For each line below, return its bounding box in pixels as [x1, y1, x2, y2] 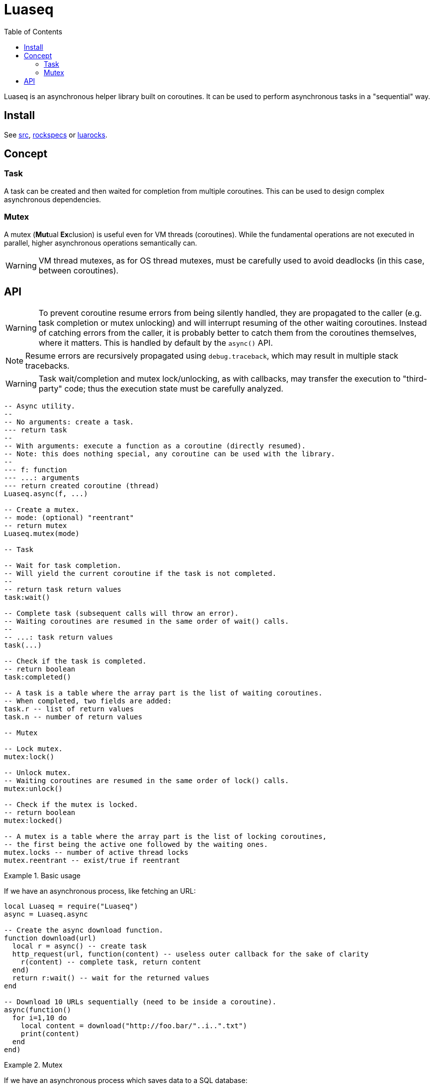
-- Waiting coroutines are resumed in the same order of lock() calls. [4, 777, 289, 785]
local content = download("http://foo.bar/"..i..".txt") [20, 1022, 247, 1030]
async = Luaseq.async [4, 910, 88, 919]
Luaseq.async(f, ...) [4, 490, 88, 498]
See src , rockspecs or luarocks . [4, 130, 107, 139]
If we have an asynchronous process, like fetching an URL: [4, 887, 196, 896]
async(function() [4, 1006, 71, 1014]
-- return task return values [4, 585, 122, 594]
